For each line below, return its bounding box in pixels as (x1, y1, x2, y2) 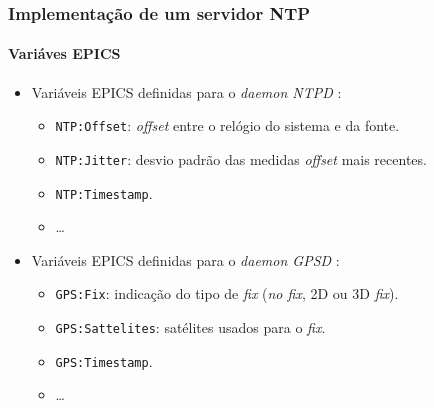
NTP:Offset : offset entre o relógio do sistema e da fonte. (55, 115, 400, 136)
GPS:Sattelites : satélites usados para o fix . (55, 317, 326, 338)
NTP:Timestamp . (55, 182, 153, 203)
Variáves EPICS (8, 43, 121, 64)
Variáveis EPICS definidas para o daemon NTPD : (31, 81, 342, 102)
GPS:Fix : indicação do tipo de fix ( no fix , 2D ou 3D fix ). (55, 283, 399, 304)
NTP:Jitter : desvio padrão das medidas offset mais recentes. (55, 148, 427, 169)
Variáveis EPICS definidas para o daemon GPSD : (31, 249, 340, 270)
